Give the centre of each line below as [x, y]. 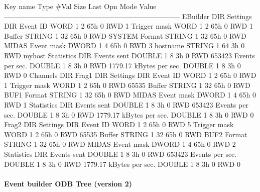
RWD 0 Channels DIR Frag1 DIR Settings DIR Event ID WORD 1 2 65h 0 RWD [130, 75]
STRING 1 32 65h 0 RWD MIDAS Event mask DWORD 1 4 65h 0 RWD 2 [120, 144]
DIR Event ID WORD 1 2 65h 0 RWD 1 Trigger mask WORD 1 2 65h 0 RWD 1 [128, 26]
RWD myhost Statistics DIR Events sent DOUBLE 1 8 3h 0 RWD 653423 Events [129, 55]
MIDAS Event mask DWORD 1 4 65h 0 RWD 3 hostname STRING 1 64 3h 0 [124, 45]
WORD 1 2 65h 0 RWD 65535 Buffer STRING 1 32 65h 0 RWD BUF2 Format [126, 134]
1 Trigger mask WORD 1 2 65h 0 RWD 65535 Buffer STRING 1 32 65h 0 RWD [127, 85]
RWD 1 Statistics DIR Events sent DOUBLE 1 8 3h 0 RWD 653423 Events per [126, 104]
